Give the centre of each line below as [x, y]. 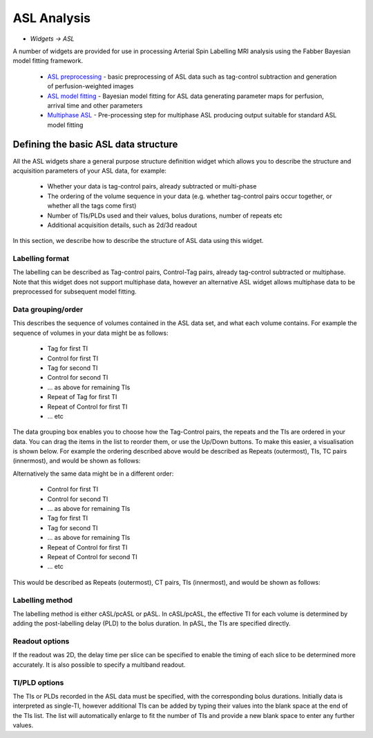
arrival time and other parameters [95, 105]
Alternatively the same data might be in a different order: [93, 474]
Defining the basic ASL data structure [95, 145]
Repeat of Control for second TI [92, 556]
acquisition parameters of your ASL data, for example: [90, 171]
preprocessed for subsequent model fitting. [75, 292]
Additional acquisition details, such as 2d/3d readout [122, 225]
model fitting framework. [48, 61]
